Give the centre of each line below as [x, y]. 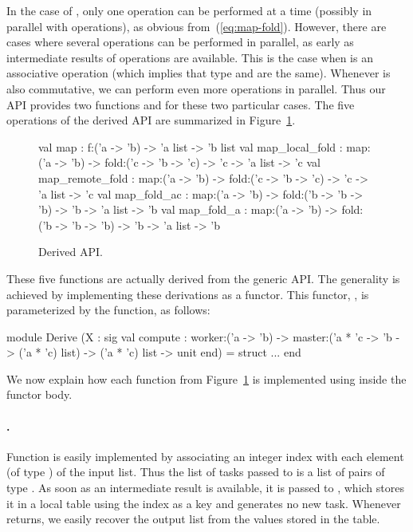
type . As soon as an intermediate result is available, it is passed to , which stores [205, 488]
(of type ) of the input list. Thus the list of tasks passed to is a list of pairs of [196, 472]
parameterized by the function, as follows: [108, 310]
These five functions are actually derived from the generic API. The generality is [203, 278]
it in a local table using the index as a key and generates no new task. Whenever [204, 503]
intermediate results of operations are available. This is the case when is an [190, 57]
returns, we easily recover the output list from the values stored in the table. [193, 519]
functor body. [39, 394]
